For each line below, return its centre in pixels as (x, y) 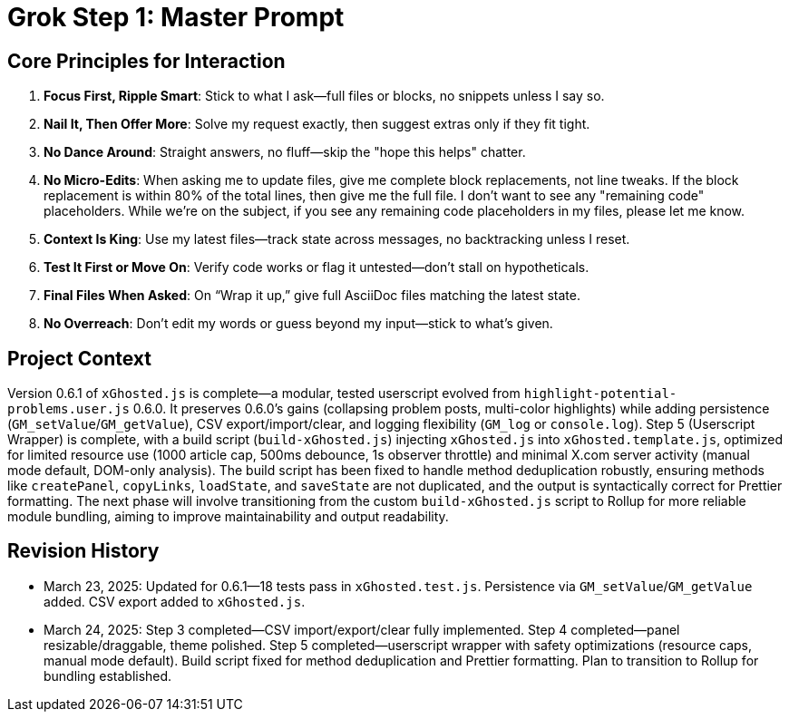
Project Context (79, 358)
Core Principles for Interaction (146, 61)
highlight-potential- (600, 394)
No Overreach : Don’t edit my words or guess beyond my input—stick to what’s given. (298, 324)
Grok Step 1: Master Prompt (176, 17)
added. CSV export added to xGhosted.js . (175, 601)
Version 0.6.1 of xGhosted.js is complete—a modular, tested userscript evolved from (264, 394)
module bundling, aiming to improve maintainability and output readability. (228, 517)
